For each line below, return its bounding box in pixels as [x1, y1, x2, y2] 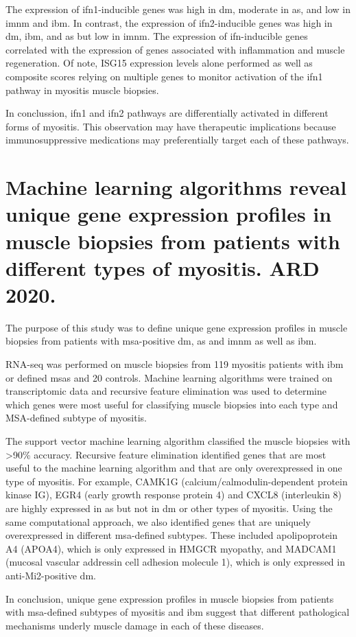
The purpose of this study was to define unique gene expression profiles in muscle [5, 320, 348, 334]
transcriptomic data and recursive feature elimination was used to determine [5, 384, 327, 398]
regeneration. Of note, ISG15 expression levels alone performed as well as [5, 56, 313, 70]
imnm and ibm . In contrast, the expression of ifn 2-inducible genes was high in [5, 15, 333, 30]
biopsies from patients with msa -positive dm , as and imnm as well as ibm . [5, 334, 317, 348]
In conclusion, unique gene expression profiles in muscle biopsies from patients [5, 591, 334, 605]
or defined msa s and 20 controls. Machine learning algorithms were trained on [5, 370, 333, 384]
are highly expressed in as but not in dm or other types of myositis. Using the [5, 500, 333, 515]
